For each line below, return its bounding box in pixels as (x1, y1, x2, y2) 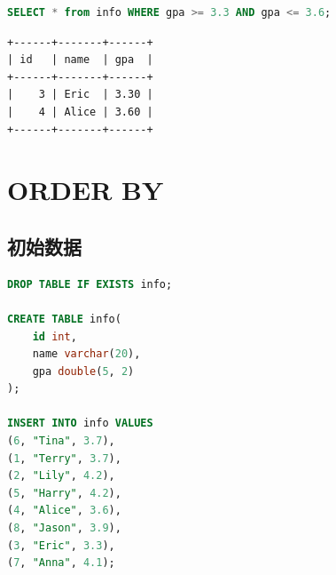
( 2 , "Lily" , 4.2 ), (7, 469, 115, 483)
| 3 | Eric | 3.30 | (7, 88, 153, 101)
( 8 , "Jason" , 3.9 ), (7, 522, 121, 535)
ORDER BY (7, 172, 164, 208)
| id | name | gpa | (7, 53, 153, 67)
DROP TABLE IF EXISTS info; (7, 277, 173, 291)
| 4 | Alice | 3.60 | (7, 105, 153, 118)
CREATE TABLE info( (7, 312, 121, 325)
